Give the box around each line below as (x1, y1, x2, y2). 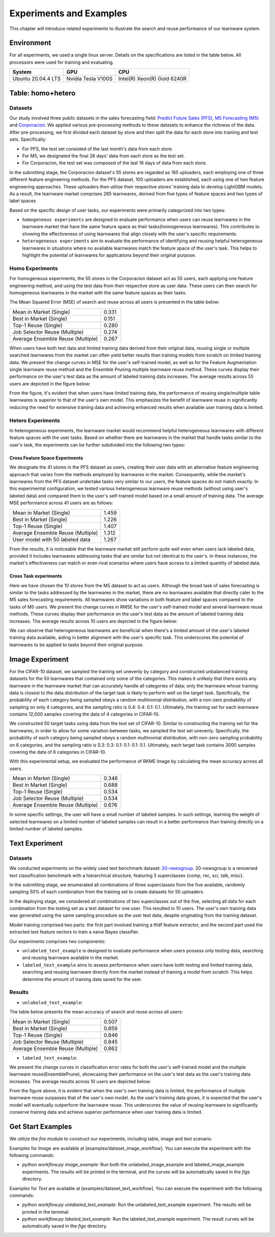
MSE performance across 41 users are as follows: (9, 500, 114, 506)
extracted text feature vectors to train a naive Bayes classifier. (9, 929, 140, 935)
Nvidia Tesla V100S (66, 75, 113, 83)
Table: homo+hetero (9, 89, 76, 97)
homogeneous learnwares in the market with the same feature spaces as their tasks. (9, 289, 187, 295)
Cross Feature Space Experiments (9, 455, 84, 461)
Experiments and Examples (9, 8, 127, 19)
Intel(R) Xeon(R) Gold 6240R (118, 75, 187, 83)
